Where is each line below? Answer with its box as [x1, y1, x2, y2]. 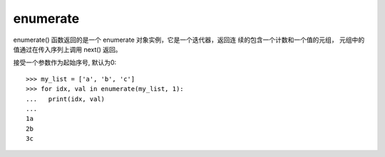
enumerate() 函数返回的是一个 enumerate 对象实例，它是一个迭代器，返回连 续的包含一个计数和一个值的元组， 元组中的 [13, 36, 365, 44]
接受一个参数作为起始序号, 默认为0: [13, 58, 117, 67]
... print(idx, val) [26, 94, 106, 103]
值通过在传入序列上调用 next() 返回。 [13, 45, 122, 53]
